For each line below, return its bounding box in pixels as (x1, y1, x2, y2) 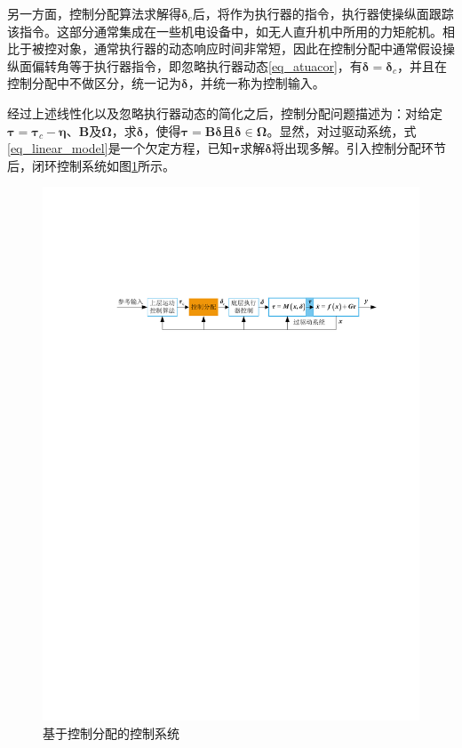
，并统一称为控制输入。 (187, 74, 325, 92)
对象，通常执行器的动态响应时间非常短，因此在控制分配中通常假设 (56, 39, 442, 58)
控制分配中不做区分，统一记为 (7, 74, 181, 92)
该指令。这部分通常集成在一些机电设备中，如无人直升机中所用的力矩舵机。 (7, 21, 442, 40)
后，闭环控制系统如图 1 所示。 (7, 156, 175, 174)
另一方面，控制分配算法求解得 (7, 4, 181, 22)
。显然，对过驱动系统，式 (267, 121, 417, 140)
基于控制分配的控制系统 (43, 723, 179, 742)
